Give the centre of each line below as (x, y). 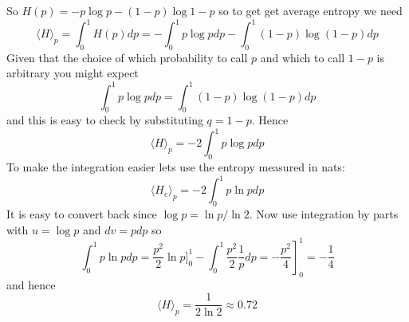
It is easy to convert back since (82, 214)
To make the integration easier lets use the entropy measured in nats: (176, 167)
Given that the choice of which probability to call (127, 57)
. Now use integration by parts (324, 214)
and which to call (303, 57)
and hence (31, 284)
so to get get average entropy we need (311, 10)
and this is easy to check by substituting (105, 120)
